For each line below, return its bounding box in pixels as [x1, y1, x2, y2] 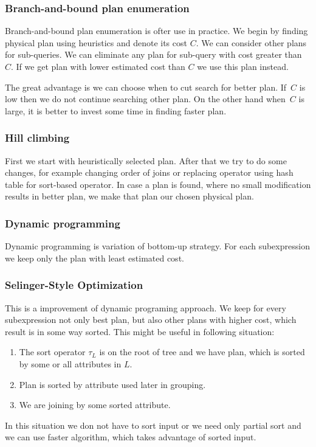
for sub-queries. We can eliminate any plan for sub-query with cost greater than [5, 48, 302, 61]
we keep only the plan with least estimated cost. [5, 251, 184, 264]
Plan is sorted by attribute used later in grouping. [19, 378, 206, 390]
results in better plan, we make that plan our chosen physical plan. [5, 190, 254, 203]
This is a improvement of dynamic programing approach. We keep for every [5, 301, 286, 314]
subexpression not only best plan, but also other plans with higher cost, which [5, 313, 297, 326]
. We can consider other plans [196, 36, 307, 49]
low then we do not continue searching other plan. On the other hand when [5, 92, 286, 105]
